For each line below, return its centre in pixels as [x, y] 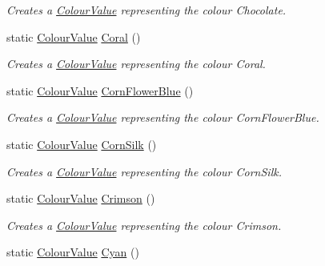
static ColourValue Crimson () [81, 198]
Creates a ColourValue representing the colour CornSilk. [144, 171]
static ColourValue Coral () [74, 36]
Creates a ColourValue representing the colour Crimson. [144, 225]
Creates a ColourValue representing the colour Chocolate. [146, 10]
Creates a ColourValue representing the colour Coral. [136, 64]
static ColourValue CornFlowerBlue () [100, 90]
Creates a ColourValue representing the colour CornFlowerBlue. [163, 117]
